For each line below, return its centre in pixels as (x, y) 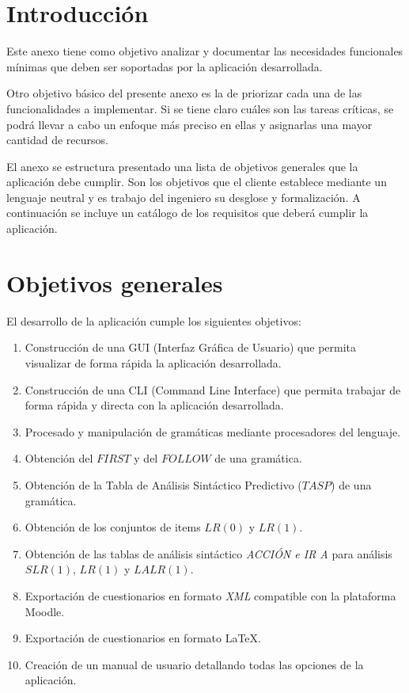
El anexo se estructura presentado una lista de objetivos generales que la (182, 166)
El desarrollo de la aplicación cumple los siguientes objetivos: (154, 320)
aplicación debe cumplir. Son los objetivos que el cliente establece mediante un (197, 182)
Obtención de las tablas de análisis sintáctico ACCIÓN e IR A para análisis (208, 553)
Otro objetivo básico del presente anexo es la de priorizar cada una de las (184, 93)
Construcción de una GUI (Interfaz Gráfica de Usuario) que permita (191, 347)
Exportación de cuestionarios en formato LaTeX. (143, 638)
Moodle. (45, 611)
